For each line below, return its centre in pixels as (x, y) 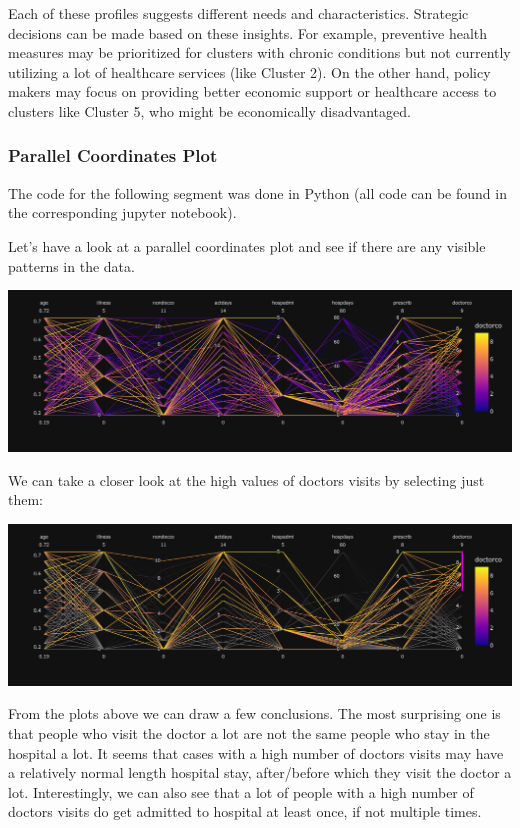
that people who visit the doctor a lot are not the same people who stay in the (249, 732)
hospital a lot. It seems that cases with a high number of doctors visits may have (256, 752)
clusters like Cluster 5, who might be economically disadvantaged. (209, 110)
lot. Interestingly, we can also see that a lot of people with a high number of (241, 791)
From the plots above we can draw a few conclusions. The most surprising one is (254, 713)
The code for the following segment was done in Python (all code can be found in (257, 192)
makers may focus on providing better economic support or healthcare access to (252, 91)
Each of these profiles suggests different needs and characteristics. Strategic (238, 13)
